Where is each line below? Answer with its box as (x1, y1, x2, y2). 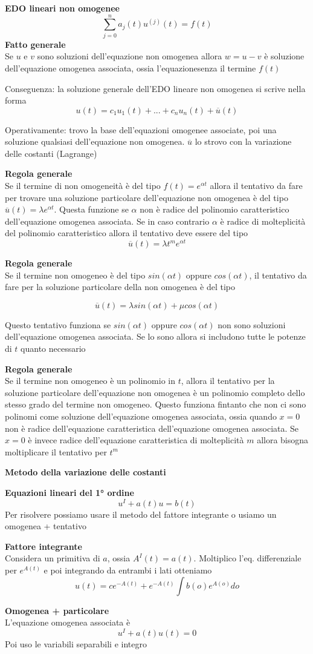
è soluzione (264, 50, 305, 62)
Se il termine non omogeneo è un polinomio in (5, 374, 175, 387)
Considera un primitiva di (5, 552, 100, 564)
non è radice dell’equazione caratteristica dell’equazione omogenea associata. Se (5, 421, 299, 434)
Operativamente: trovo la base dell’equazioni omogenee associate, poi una (5, 123, 277, 136)
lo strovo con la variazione (195, 135, 292, 148)
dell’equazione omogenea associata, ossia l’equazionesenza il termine (5, 61, 256, 74)
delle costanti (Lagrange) (5, 147, 97, 159)
